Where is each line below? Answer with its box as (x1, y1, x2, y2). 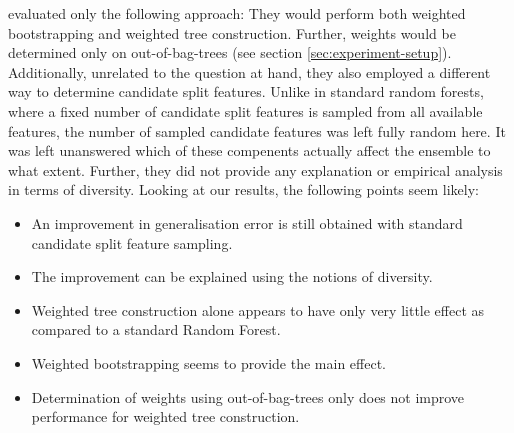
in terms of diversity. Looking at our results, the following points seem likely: (8, 179, 479, 200)
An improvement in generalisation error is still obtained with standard (31, 212, 463, 233)
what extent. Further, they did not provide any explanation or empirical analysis (8, 159, 503, 180)
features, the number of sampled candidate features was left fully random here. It (8, 120, 506, 141)
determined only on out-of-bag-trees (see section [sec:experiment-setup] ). (8, 42, 452, 63)
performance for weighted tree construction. (31, 406, 300, 427)
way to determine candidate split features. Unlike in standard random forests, (8, 81, 484, 102)
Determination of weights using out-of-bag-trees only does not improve (31, 386, 465, 407)
